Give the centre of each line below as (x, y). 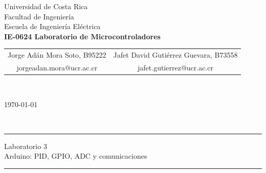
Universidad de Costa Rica (46, 6)
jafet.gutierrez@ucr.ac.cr (175, 67)
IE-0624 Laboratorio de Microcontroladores (82, 36)
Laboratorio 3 (26, 146)
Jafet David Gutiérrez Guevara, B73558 (175, 55)
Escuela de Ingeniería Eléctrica (52, 26)
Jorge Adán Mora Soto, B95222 (57, 55)
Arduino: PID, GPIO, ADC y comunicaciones (76, 156)
